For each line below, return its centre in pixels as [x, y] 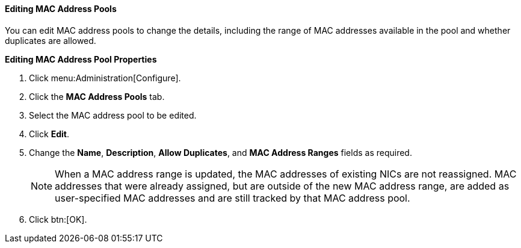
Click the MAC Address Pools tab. [97, 96]
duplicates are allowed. [51, 40]
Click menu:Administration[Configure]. [105, 78]
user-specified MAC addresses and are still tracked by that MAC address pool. [233, 198]
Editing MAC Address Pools [61, 9]
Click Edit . [49, 134]
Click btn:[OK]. [58, 219]
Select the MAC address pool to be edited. [113, 115]
